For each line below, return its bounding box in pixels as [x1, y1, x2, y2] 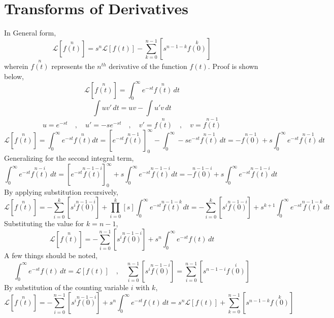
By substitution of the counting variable [4, 281, 129, 292]
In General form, [4, 27, 56, 38]
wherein [4, 60, 28, 71]
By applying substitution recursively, [4, 186, 118, 197]
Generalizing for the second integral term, [4, 152, 134, 163]
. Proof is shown [208, 60, 258, 71]
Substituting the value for [4, 218, 84, 229]
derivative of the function [109, 60, 187, 71]
